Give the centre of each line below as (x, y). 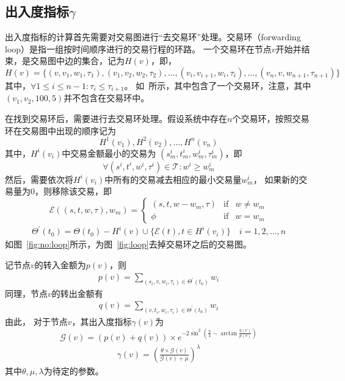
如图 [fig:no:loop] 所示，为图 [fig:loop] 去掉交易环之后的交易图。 (128, 244)
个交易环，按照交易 (271, 119)
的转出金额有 (77, 293)
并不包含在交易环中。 (107, 98)
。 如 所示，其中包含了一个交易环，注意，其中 (218, 85)
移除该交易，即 (82, 191)
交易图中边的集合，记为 (77, 61)
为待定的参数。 (74, 370)
